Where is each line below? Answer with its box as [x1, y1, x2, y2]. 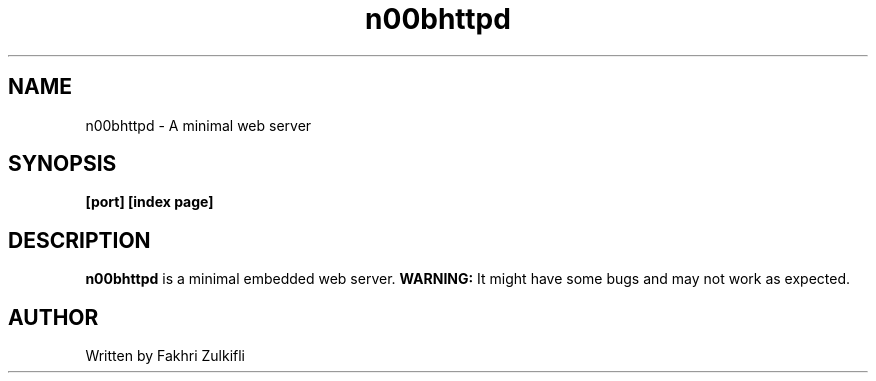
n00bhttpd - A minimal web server [85, 116, 312, 134]
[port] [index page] [85, 193, 214, 211]
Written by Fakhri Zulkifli [85, 347, 245, 365]
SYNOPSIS [8, 151, 117, 177]
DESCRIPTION [8, 227, 151, 253]
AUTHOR [8, 304, 99, 330]
